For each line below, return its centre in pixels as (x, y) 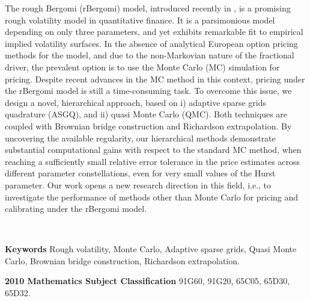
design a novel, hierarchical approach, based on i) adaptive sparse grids (135, 102)
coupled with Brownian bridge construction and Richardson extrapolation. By (148, 126)
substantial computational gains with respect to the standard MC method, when (153, 150)
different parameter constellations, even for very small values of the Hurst (140, 173)
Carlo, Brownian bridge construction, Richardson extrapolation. (122, 260)
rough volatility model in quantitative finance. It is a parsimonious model (140, 20)
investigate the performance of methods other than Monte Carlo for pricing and (152, 197)
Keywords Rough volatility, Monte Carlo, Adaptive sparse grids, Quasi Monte (151, 249)
